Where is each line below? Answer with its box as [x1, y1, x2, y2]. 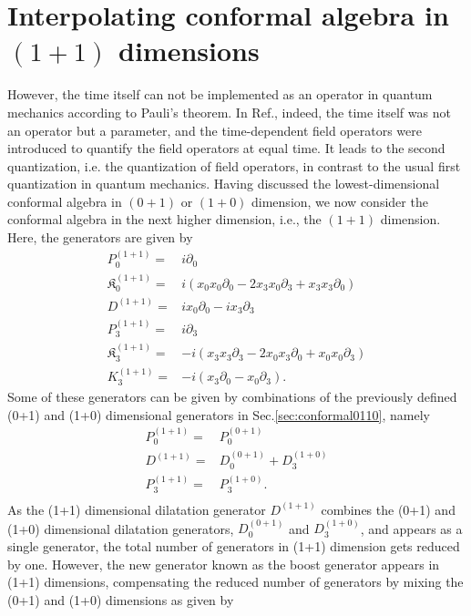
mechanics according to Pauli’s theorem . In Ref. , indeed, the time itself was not [7, 102, 451, 121]
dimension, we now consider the [251, 191, 428, 210]
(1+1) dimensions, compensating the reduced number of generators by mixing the [7, 572, 464, 591]
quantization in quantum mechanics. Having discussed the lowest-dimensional [7, 174, 440, 193]
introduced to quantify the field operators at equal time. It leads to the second [7, 139, 445, 158]
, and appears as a [360, 518, 463, 538]
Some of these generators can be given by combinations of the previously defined [7, 386, 457, 406]
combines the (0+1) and [321, 499, 456, 518]
